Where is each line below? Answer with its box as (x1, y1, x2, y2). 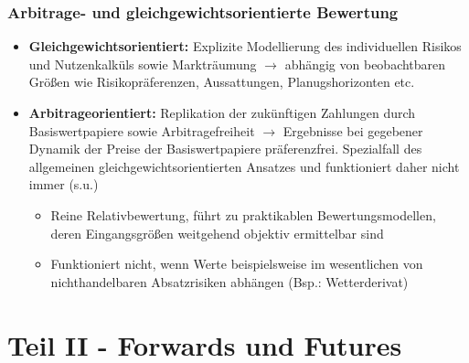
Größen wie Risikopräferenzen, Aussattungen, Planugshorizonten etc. (28, 72, 415, 91)
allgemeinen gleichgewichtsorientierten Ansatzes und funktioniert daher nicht (28, 156, 460, 176)
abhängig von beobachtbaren (284, 54, 446, 73)
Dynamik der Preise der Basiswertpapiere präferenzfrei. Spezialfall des (28, 139, 422, 158)
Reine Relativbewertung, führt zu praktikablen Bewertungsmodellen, (50, 205, 436, 224)
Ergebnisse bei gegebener (282, 121, 423, 140)
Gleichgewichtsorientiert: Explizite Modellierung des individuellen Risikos (28, 37, 462, 56)
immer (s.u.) (28, 175, 99, 194)
